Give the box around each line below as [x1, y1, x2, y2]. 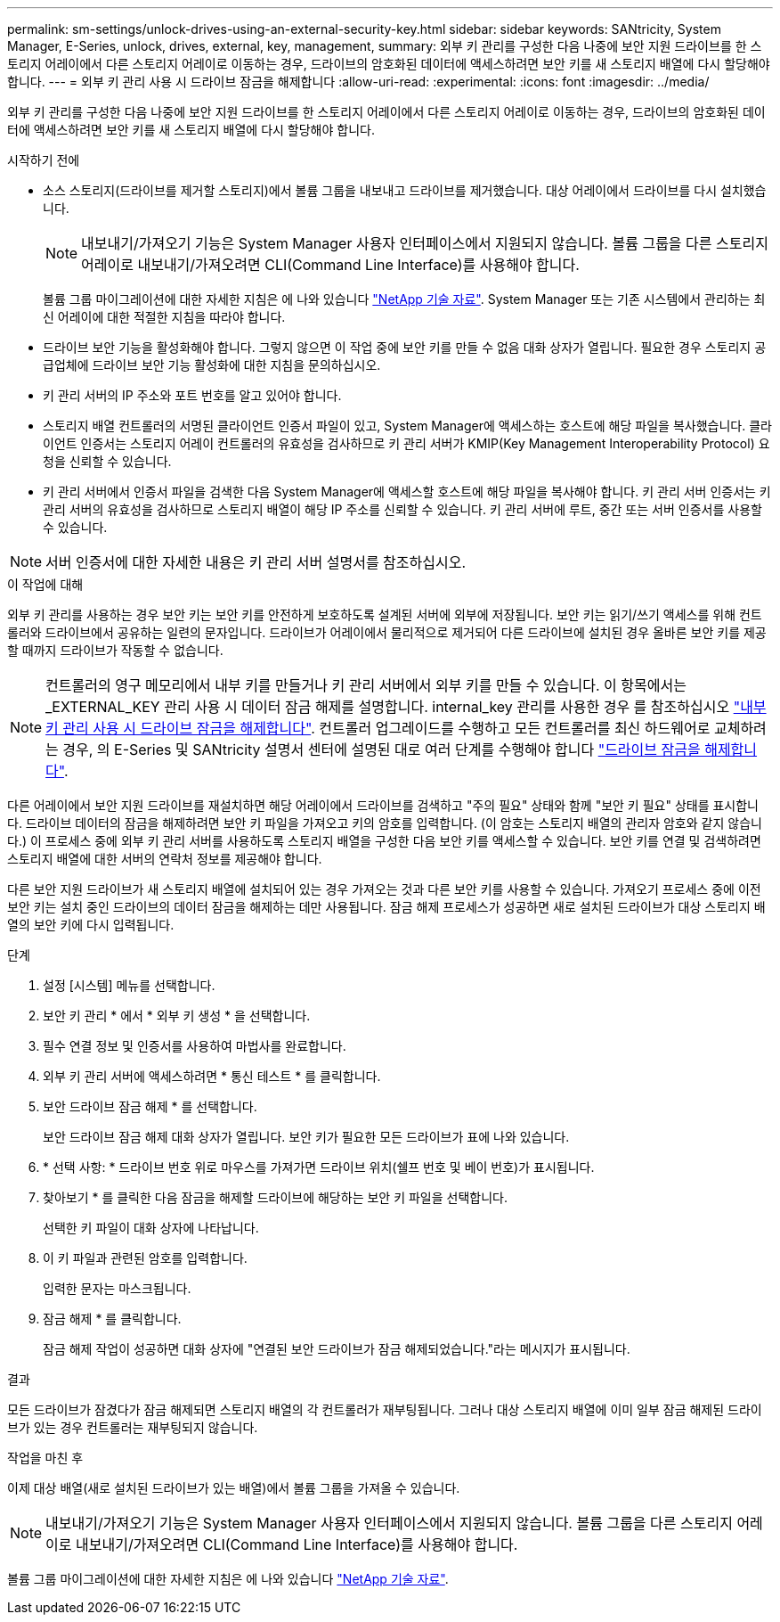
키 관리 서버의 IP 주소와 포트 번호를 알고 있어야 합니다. [43, 388, 342, 403]
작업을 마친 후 [7, 1450, 84, 1465]
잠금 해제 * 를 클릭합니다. [43, 1311, 182, 1326]
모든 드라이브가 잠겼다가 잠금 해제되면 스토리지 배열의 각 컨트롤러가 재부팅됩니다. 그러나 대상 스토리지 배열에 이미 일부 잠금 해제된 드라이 [7, 1402, 762, 1417]
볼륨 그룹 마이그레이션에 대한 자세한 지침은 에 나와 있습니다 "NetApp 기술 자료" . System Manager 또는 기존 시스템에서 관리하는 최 [43, 291, 766, 307]
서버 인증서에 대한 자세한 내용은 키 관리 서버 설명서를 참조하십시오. [45, 553, 467, 571]
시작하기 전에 [7, 152, 80, 168]
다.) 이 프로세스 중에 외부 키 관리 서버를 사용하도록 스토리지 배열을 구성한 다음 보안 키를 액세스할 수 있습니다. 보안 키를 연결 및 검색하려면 [7, 833, 761, 848]
